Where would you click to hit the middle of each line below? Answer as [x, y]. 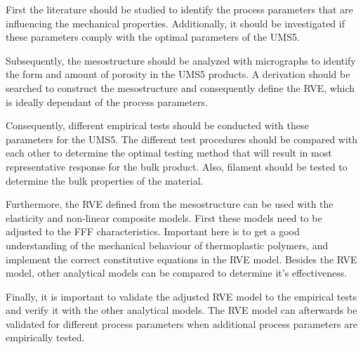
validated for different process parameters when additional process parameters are [181, 323]
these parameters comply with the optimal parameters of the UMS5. [153, 37]
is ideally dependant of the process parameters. [107, 101]
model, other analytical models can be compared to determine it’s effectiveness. [177, 273]
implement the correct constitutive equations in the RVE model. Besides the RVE [181, 259]
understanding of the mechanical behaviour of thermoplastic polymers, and [167, 245]
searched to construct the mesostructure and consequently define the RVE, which [180, 87]
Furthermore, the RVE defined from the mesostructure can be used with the [170, 204]
